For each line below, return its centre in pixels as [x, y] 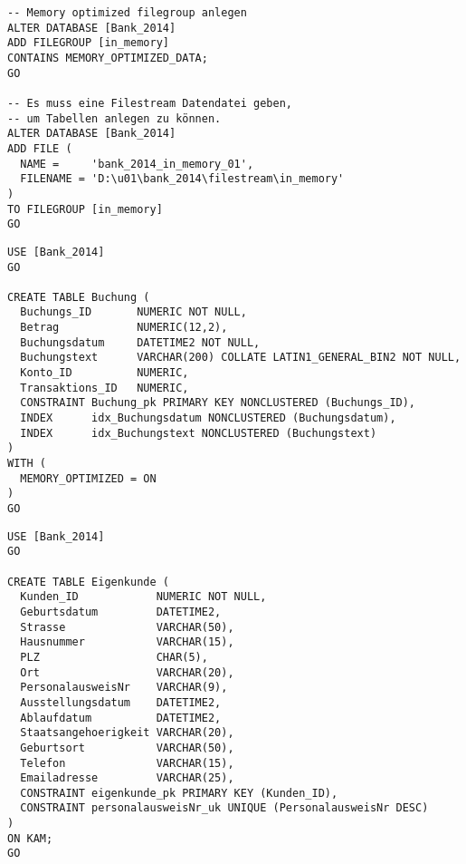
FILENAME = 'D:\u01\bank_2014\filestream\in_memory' [182, 179]
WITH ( [27, 464]
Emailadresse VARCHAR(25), [127, 778]
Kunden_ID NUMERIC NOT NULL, [143, 597]
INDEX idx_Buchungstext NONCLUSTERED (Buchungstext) [199, 433]
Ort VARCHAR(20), [127, 672]
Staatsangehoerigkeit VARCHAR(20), [127, 733]
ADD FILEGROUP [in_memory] [88, 43]
